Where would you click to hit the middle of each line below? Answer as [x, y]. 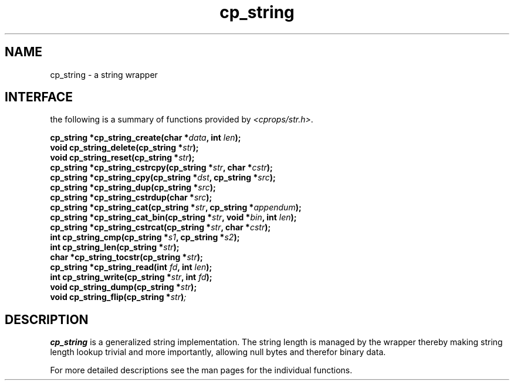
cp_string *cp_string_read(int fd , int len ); [131, 267]
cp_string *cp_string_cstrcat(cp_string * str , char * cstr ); [160, 227]
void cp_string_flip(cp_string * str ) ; [118, 297]
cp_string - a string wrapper [104, 74]
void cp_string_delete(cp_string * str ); [124, 148]
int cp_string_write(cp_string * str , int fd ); [131, 277]
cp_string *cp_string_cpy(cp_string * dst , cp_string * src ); [163, 178]
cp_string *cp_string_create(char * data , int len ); [146, 138]
